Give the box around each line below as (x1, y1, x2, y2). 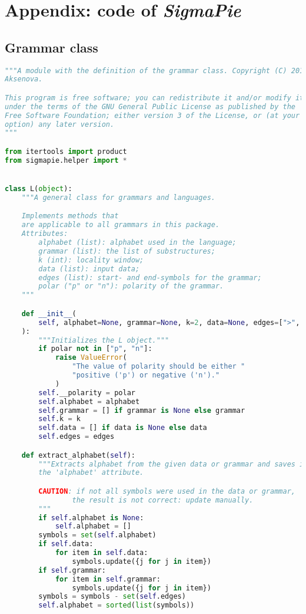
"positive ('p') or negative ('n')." (72, 371, 220, 380)
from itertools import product (5, 147, 127, 156)
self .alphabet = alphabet (38, 397, 140, 406)
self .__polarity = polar (38, 388, 135, 397)
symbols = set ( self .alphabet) (38, 531, 157, 540)
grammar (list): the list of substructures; (38, 247, 215, 255)
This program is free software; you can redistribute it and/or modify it (5, 93, 304, 102)
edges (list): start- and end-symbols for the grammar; (38, 273, 262, 282)
